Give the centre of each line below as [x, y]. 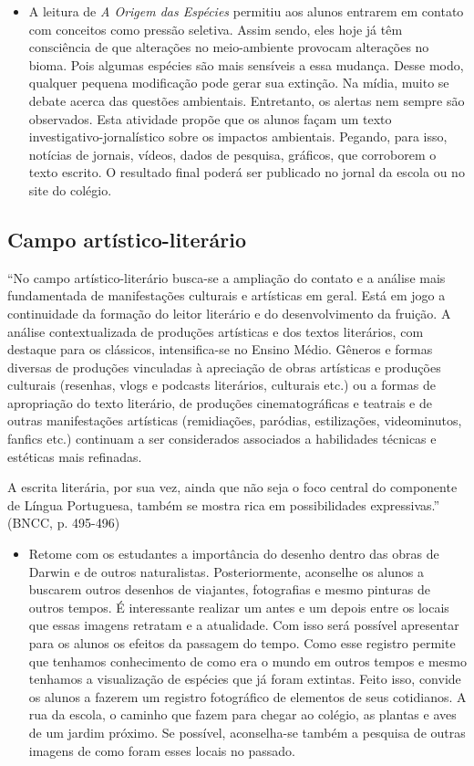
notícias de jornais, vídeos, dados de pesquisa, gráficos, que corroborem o [232, 154]
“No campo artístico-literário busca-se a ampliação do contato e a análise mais [227, 277]
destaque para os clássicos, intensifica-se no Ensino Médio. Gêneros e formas [220, 349]
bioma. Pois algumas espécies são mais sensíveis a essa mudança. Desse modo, [246, 64]
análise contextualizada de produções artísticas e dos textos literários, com [216, 331]
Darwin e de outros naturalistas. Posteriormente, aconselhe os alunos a [226, 571]
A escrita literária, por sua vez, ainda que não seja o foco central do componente [232, 487]
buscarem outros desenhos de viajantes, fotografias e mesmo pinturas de [229, 589]
